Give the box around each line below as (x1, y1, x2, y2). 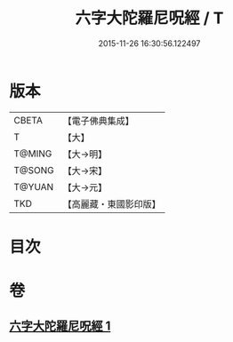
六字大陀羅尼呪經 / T (75, 8, 224, 28)
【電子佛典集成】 (62, 115, 135, 127)
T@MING (13, 147, 52, 160)
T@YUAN (13, 180, 54, 193)
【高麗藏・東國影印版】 (62, 197, 162, 210)
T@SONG (13, 163, 55, 176)
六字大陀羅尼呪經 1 (9, 319, 111, 334)
